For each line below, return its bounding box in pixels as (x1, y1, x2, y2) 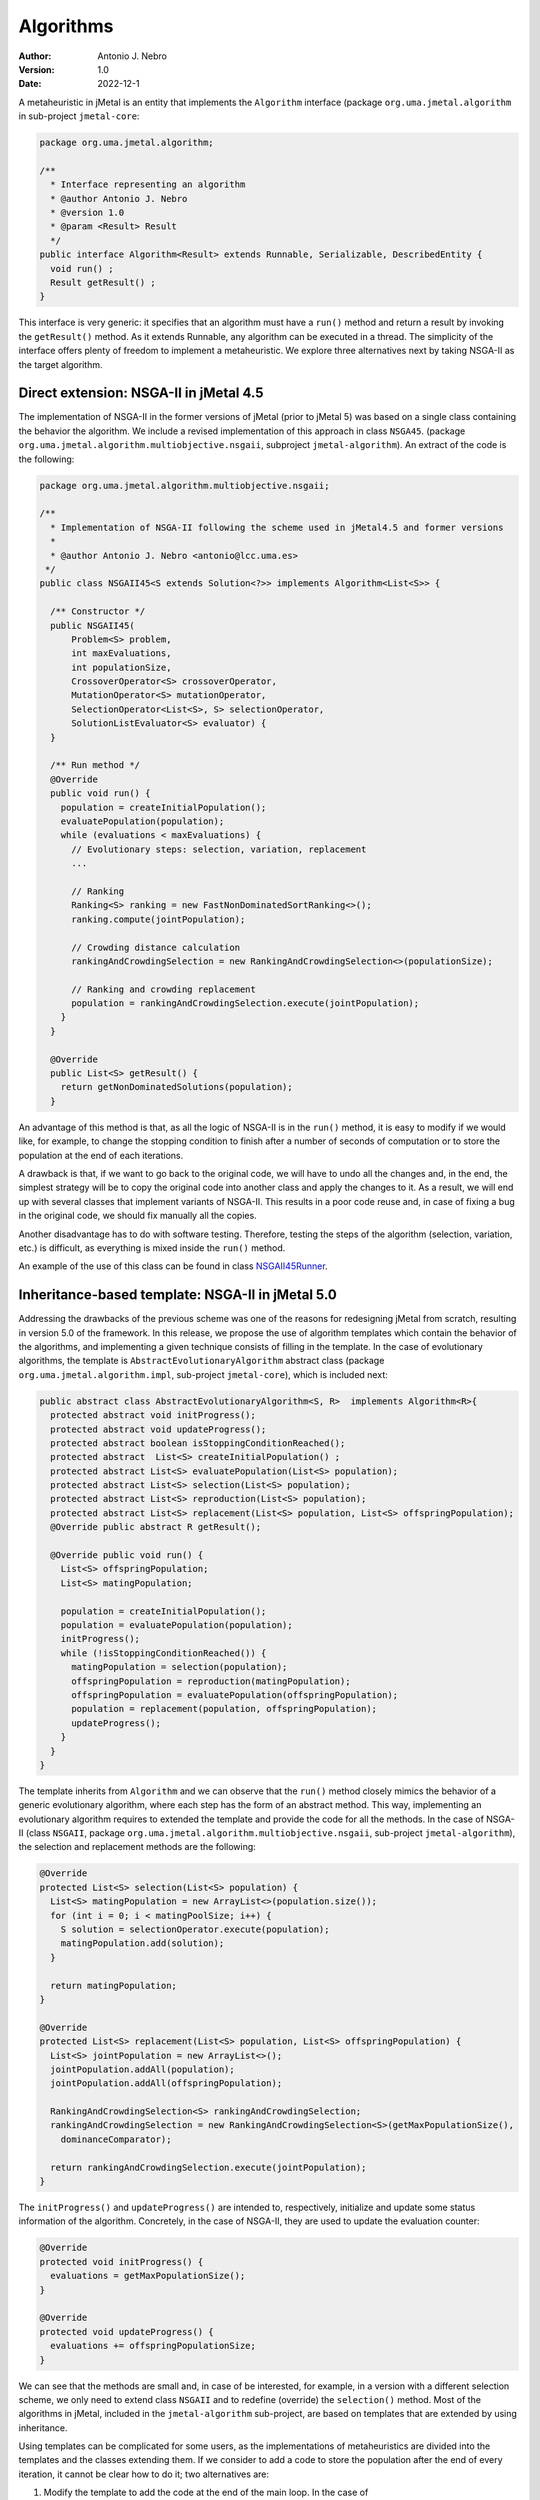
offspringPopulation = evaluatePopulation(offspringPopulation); (71, 1689, 399, 1700)
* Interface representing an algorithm (50, 179, 246, 190)
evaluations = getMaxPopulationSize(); (50, 2270, 246, 2282)
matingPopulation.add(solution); (60, 1938, 225, 1949)
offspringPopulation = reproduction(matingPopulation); (71, 1675, 351, 1687)
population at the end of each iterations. (18, 1149, 184, 1161)
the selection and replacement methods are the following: (18, 1841, 257, 1853)
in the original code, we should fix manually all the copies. (18, 1210, 257, 1222)
